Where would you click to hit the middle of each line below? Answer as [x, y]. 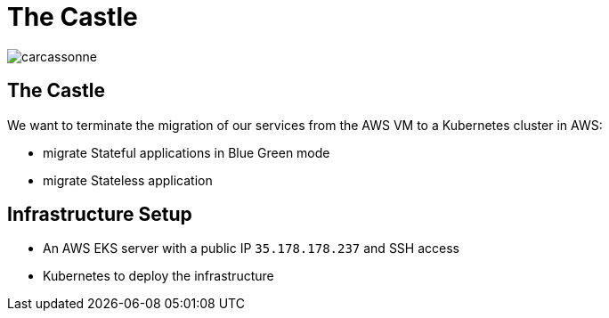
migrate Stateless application [128, 180]
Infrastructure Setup [100, 215]
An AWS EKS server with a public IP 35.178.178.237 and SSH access [251, 249]
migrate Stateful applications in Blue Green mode [187, 152]
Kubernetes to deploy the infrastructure [158, 276]
